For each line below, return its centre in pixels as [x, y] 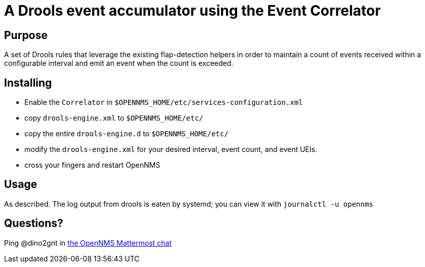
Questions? [34, 223]
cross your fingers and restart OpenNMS [92, 165]
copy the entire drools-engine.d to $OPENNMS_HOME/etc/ [126, 134]
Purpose [26, 35]
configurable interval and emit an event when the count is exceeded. [119, 63]
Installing [28, 83]
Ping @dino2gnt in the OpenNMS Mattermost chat [88, 243]
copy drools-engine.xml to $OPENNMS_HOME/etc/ [114, 118]
